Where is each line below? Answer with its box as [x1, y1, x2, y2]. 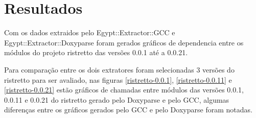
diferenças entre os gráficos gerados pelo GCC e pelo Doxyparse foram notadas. [4, 104, 252, 115]
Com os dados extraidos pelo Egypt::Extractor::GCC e [4, 27, 175, 38]
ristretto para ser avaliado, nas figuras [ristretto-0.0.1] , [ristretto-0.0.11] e [4, 74, 232, 85]
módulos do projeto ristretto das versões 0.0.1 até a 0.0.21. [4, 47, 188, 58]
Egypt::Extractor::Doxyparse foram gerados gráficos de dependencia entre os [4, 37, 244, 48]
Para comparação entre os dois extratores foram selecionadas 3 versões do [4, 64, 235, 75]
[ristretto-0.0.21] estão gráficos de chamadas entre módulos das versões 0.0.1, [4, 84, 244, 95]
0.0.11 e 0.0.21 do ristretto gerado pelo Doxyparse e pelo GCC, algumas [4, 94, 229, 105]
